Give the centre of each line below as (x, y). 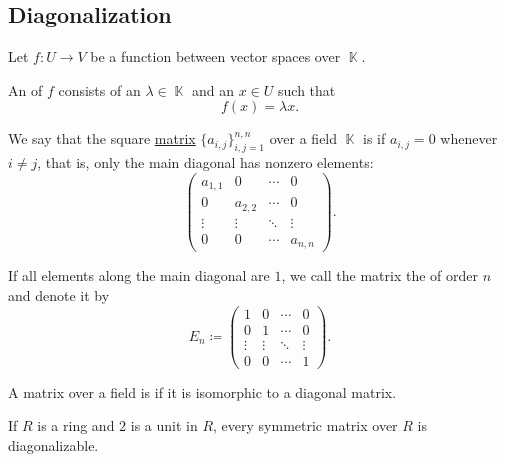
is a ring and (76, 425)
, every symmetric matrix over (305, 425)
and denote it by (59, 294)
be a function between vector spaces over (215, 56)
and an (213, 89)
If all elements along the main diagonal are (139, 275)
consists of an (99, 89)
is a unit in (164, 425)
